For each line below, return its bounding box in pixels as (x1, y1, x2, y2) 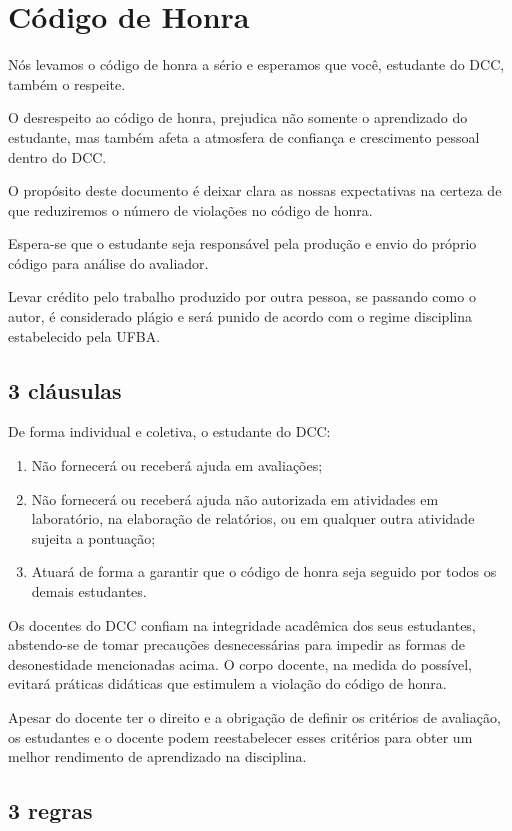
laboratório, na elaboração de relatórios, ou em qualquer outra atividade (31, 508, 475, 529)
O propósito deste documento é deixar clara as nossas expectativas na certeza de (8, 180, 502, 201)
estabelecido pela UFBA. (8, 325, 161, 346)
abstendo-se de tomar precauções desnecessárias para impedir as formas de (8, 634, 466, 655)
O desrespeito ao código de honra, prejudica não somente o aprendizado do (8, 107, 468, 128)
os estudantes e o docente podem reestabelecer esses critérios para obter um (8, 726, 473, 747)
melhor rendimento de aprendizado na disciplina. (8, 746, 307, 767)
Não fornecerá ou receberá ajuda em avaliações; (31, 455, 323, 476)
